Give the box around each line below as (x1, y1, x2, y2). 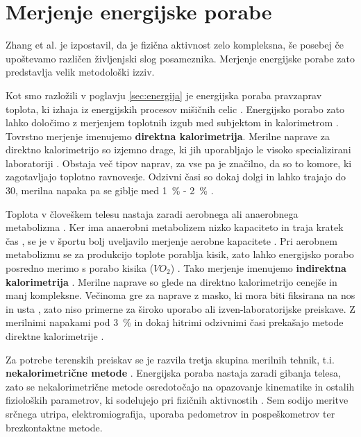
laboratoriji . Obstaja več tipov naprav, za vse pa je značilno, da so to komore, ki (6, 155, 352, 170)
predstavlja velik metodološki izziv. (6, 65, 155, 79)
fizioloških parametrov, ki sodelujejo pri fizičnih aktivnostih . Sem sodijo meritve (6, 393, 349, 407)
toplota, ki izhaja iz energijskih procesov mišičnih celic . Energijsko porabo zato (6, 101, 344, 116)
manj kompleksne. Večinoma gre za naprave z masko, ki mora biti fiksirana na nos (6, 288, 355, 302)
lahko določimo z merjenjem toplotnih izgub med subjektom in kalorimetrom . (6, 115, 339, 130)
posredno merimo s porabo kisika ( (6, 261, 154, 275)
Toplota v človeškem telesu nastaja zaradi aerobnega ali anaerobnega (6, 206, 299, 221)
